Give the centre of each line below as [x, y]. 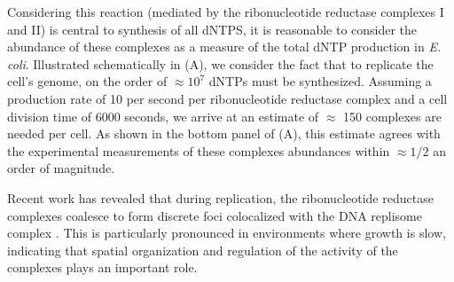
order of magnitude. [61, 168]
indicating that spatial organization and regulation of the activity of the [203, 250]
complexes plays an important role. [102, 267]
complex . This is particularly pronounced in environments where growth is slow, [227, 233]
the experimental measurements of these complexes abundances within [199, 150]
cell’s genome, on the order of [87, 81]
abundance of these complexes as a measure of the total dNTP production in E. [224, 47]
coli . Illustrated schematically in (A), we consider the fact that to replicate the [220, 63]
